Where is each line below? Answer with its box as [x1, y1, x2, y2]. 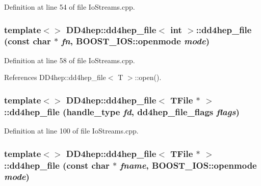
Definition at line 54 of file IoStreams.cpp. [4, 2, 135, 12]
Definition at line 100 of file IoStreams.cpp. [4, 125, 139, 136]
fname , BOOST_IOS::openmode [120, 158, 257, 171]
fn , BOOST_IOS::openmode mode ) [61, 35, 210, 47]
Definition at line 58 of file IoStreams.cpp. [4, 55, 135, 65]
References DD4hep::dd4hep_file [4, 72, 106, 83]
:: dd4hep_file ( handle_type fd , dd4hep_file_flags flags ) [4, 105, 240, 118]
